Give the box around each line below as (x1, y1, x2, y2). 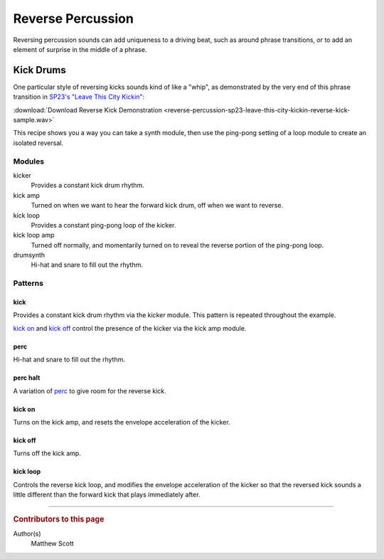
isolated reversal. (13, 139, 64, 147)
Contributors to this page (13, 514, 105, 524)
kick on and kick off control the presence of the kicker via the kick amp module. (13, 324, 247, 332)
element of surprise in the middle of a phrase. (13, 45, 147, 53)
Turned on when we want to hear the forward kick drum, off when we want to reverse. (31, 201, 284, 210)
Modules (13, 156, 45, 166)
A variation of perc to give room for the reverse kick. (13, 386, 166, 395)
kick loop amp (13, 231, 55, 240)
